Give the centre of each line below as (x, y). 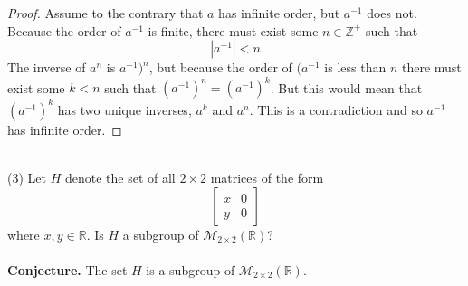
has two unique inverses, (124, 109)
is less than (355, 67)
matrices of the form (267, 177)
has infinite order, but (279, 13)
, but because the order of (220, 67)
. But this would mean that (346, 87)
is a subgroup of (191, 269)
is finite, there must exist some (233, 30)
